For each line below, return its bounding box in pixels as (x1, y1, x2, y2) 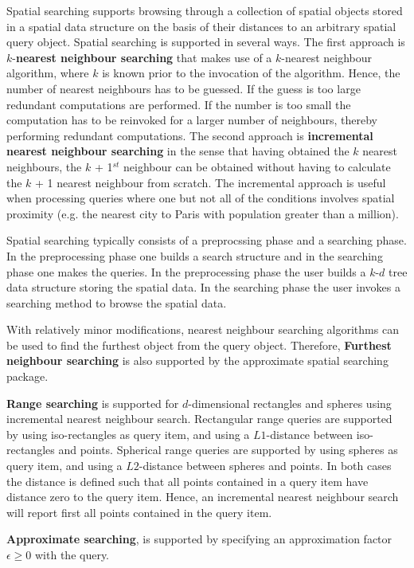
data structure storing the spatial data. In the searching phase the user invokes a (6, 279, 400, 296)
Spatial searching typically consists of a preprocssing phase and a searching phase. (6, 232, 407, 249)
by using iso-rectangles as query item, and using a (6, 425, 250, 442)
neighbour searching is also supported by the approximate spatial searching (6, 352, 389, 369)
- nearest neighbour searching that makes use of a (12, 49, 272, 65)
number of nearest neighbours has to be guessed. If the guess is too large (6, 80, 361, 96)
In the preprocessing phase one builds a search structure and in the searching (6, 247, 383, 264)
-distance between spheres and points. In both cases (139, 457, 392, 474)
